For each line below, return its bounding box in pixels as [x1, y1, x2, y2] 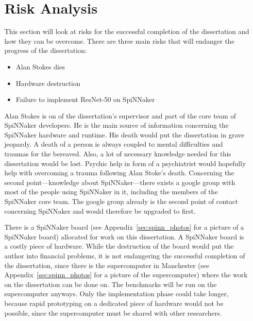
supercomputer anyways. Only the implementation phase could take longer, [4, 288, 229, 299]
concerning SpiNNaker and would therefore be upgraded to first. [4, 205, 196, 216]
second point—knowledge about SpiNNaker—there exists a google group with [4, 177, 236, 187]
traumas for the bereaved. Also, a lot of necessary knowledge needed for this [4, 149, 231, 159]
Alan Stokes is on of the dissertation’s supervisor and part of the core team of [4, 110, 236, 120]
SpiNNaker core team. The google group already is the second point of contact [4, 196, 238, 206]
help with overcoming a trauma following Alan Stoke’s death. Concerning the [4, 168, 235, 178]
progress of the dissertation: [4, 45, 87, 55]
